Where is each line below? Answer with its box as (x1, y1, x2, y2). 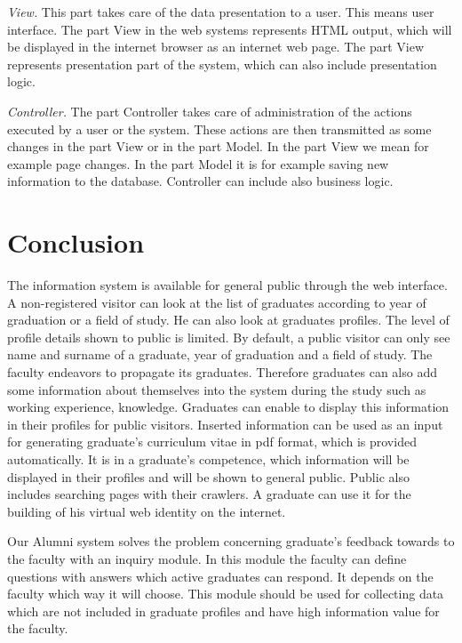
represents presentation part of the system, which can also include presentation (7, 54, 437, 73)
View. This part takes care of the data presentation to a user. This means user (7, 3, 434, 20)
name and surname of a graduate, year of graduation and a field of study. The (7, 345, 433, 364)
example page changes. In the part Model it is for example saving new (7, 154, 389, 173)
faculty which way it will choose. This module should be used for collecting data (7, 584, 444, 603)
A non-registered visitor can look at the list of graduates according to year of (7, 293, 426, 311)
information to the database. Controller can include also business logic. (7, 172, 394, 190)
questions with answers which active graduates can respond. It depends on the (7, 567, 434, 585)
